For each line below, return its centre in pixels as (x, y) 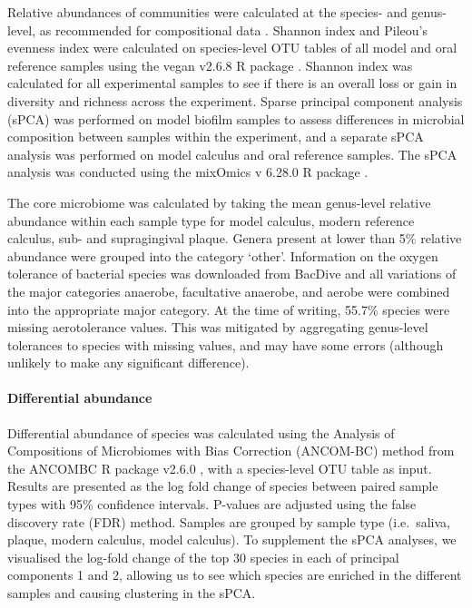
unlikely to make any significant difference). (128, 363)
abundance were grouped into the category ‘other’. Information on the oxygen (223, 255)
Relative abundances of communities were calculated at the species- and (207, 12)
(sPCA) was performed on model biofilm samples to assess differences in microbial (236, 118)
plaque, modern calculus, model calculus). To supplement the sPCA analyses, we (232, 539)
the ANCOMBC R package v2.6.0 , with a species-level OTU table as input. (220, 468)
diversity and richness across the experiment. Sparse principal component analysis (235, 100)
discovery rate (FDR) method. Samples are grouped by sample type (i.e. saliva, (229, 521)
